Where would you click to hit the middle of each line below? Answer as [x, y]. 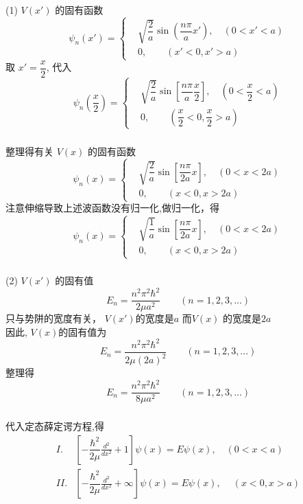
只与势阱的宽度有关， [53, 318]
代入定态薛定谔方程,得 [55, 426]
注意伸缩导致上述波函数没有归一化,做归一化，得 [112, 208]
